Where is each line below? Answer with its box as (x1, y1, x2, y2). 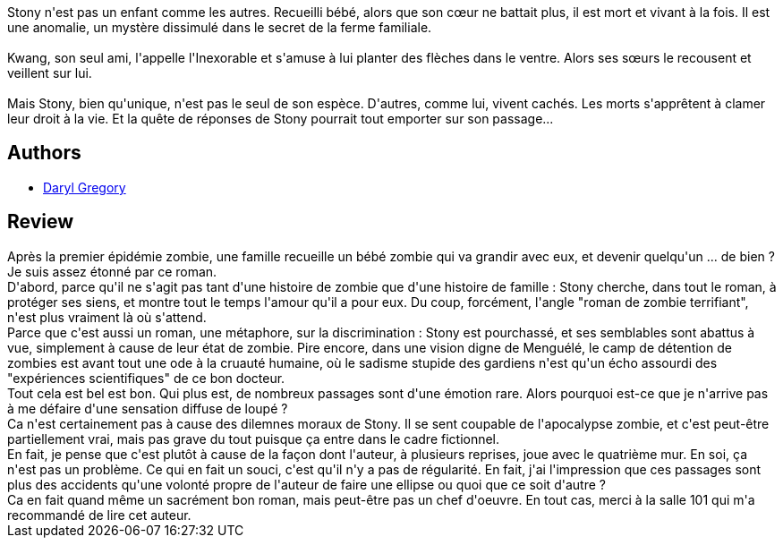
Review (7, 210, 74, 234)
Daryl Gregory (43, 179, 126, 195)
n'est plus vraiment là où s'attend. (7, 309, 207, 325)
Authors (7, 141, 81, 165)
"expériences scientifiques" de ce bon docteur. (7, 370, 285, 386)
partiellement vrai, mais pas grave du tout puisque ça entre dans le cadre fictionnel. (7, 430, 500, 447)
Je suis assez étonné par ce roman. (7, 263, 217, 279)
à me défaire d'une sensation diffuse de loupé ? (7, 400, 288, 416)
